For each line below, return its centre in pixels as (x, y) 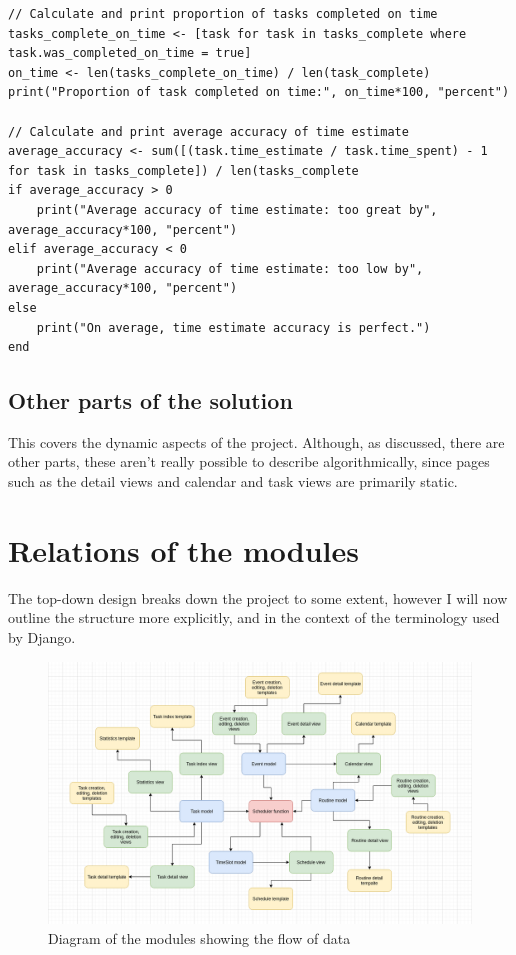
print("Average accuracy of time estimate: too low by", (230, 268)
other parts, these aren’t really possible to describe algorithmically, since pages (249, 461)
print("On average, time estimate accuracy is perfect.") (233, 327)
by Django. (42, 636)
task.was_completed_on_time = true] (130, 53)
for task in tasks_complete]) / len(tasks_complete (183, 170)
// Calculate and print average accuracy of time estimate (208, 131)
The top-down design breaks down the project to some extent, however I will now (258, 597)
